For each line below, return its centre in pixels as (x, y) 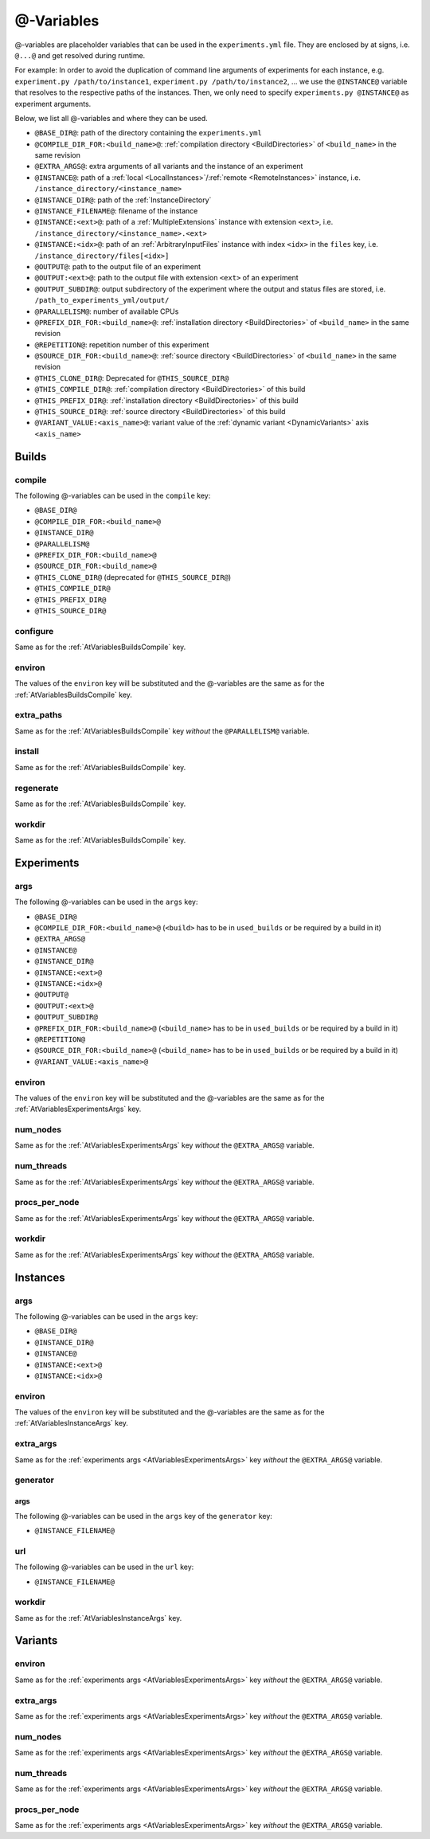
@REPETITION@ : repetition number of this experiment (122, 344)
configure (34, 631)
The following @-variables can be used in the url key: (104, 1567)
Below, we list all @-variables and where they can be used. (111, 118)
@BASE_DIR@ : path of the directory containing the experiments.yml (148, 133)
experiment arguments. (53, 104)
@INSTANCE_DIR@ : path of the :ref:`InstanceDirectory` (123, 200)
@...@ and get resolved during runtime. (80, 55)
